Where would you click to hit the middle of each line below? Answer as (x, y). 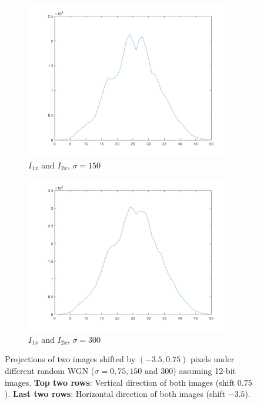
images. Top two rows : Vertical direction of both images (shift (120, 382)
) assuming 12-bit (204, 370)
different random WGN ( (50, 370)
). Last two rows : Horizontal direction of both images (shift (115, 394)
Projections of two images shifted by (70, 359)
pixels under (212, 359)
